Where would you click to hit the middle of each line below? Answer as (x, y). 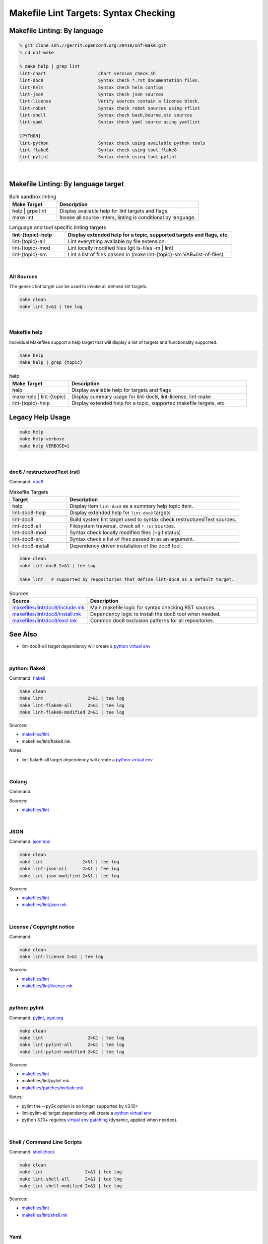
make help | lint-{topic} (39, 397)
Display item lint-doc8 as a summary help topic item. (132, 506)
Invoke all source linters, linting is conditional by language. (128, 217)
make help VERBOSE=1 (44, 446)
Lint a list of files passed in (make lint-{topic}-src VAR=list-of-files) (146, 255)
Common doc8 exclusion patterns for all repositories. (152, 621)
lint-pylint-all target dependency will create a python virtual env (86, 1113)
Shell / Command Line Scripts (45, 1142)
